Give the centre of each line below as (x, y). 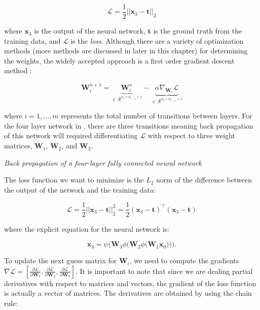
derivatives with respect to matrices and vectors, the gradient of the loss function (130, 283)
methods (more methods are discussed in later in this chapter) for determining (126, 51)
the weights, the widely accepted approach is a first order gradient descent (119, 60)
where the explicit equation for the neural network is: (87, 228)
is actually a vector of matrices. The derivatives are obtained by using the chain (128, 293)
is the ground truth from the (198, 31)
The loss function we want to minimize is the (74, 180)
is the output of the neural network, (90, 31)
